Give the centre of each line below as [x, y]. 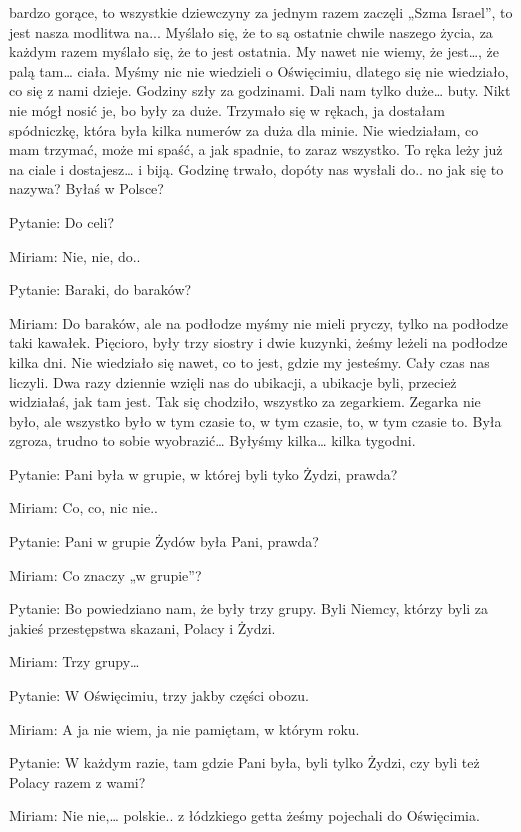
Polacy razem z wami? [77, 781]
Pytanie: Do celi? [61, 221]
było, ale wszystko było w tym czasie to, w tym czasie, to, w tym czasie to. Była [255, 420]
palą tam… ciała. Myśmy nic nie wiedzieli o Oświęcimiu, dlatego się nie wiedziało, [259, 70]
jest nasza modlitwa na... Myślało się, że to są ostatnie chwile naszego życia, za [251, 31]
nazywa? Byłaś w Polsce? [86, 188]
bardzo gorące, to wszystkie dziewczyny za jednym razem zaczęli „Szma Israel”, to [261, 12]
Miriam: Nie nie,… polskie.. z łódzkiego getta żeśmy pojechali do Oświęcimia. [244, 815]
